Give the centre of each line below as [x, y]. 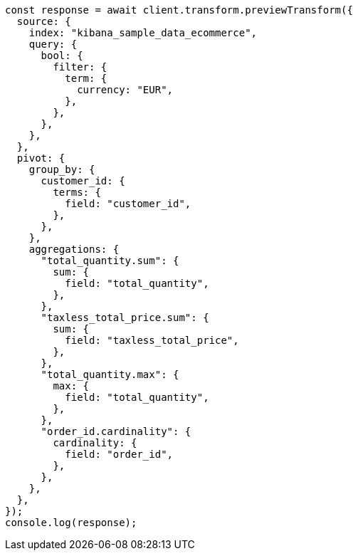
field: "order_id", [119, 454]
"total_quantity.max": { [110, 374]
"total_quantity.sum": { [110, 261]
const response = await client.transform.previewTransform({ [179, 10]
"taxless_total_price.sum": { [125, 318]
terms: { [77, 192]
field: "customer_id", [128, 204]
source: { [44, 21]
